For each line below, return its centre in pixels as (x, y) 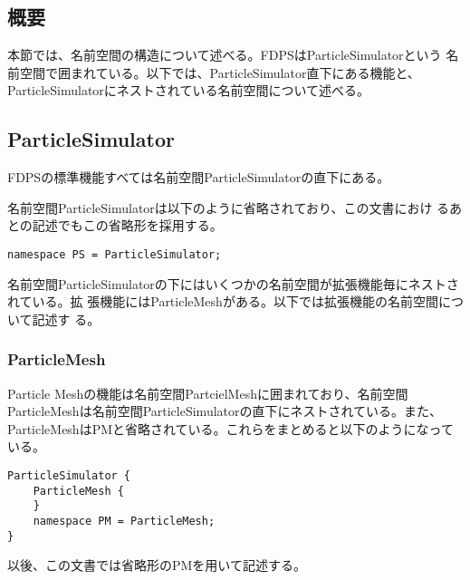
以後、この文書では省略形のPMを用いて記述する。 (157, 565)
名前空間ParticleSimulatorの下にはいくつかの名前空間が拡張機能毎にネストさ (233, 283)
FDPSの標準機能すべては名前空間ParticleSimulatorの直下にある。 (199, 177)
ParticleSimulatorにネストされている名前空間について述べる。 (189, 90)
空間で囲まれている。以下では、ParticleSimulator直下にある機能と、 (220, 72)
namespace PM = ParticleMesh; (124, 521)
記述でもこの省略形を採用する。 (127, 225)
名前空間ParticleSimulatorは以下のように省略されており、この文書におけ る (229, 207)
